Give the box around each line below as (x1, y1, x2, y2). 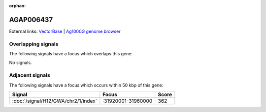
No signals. (9, 60, 32, 66)
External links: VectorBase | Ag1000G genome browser (9, 28, 121, 34)
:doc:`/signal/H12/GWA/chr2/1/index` (12, 97, 97, 104)
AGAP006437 (9, 15, 53, 24)
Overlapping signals (9, 41, 59, 47)
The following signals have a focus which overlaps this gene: (9, 51, 133, 57)
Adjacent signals (9, 72, 50, 79)
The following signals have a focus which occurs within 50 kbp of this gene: (9, 82, 164, 88)
